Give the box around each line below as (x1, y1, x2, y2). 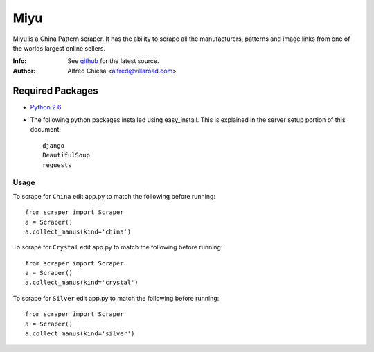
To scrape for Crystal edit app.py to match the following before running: (12, 243, 223, 252)
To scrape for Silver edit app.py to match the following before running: (12, 294, 220, 302)
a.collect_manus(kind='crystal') (25, 279, 139, 287)
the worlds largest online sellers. (12, 44, 106, 52)
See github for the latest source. (67, 57, 159, 65)
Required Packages (12, 85, 98, 96)
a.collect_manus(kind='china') (25, 227, 132, 236)
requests (42, 161, 72, 169)
